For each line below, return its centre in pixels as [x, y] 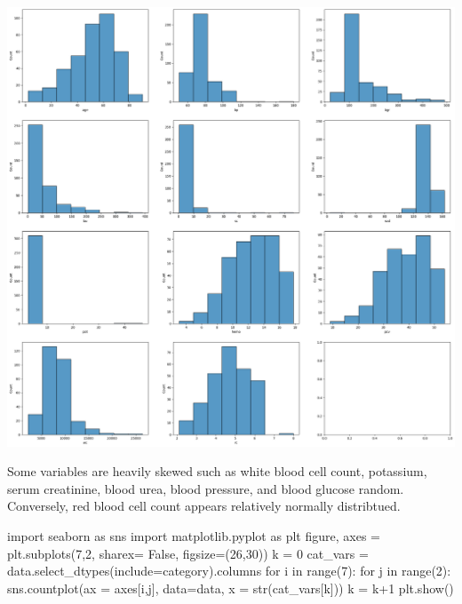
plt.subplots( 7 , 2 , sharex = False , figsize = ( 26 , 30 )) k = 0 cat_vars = [188, 553]
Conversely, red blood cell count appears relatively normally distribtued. [204, 506]
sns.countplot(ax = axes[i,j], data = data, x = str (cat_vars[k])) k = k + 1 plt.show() [231, 588]
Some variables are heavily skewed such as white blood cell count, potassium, [217, 471]
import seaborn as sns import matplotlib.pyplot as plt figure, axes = [194, 536]
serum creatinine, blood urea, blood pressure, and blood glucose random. [206, 488]
